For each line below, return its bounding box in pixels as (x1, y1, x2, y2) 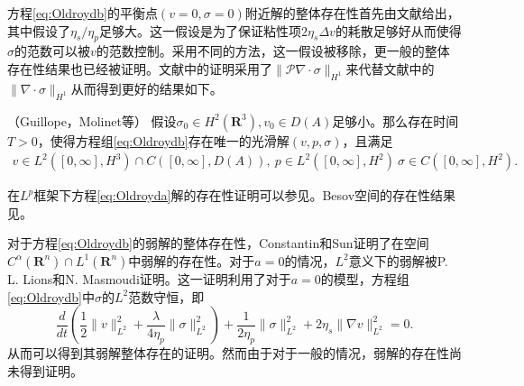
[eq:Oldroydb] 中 (7, 287, 95, 306)
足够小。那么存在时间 (332, 111, 459, 130)
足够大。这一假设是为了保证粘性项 (99, 21, 302, 40)
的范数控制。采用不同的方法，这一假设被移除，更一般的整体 (96, 41, 450, 60)
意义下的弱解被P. (348, 251, 448, 270)
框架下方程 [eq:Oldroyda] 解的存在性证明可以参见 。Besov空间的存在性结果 (33, 186, 456, 205)
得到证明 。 (19, 361, 83, 380)
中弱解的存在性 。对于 (128, 251, 255, 270)
